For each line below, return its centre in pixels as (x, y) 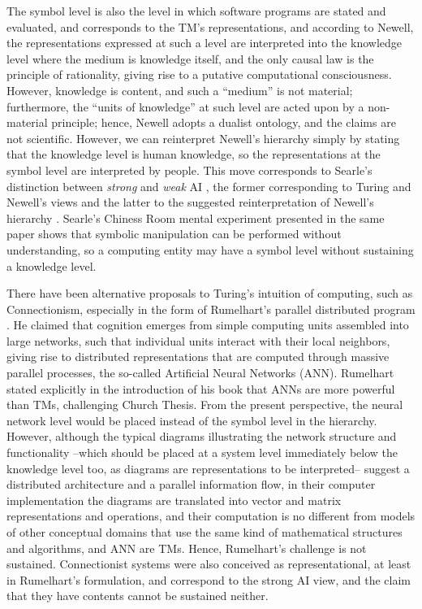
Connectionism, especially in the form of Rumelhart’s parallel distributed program (211, 309)
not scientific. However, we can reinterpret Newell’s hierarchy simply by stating (203, 138)
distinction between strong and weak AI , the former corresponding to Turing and (209, 186)
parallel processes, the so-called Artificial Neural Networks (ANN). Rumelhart (200, 373)
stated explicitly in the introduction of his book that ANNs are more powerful (201, 388)
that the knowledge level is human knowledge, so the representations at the (194, 154)
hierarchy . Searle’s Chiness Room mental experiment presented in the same (196, 217)
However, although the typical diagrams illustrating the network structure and (202, 436)
